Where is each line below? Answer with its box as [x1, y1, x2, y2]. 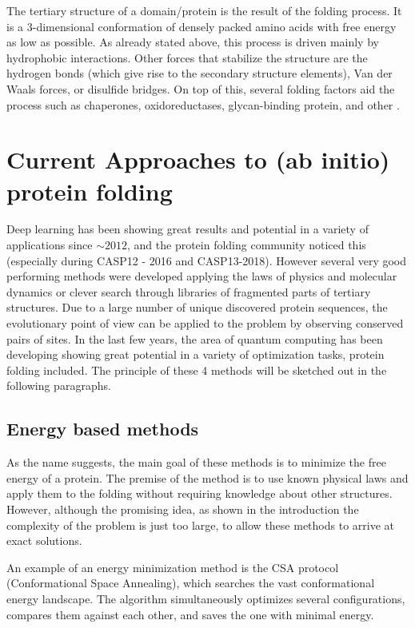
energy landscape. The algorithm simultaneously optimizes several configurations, [6, 590, 405, 606]
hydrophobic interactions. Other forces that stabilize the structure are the [6, 49, 368, 66]
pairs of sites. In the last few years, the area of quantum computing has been [6, 330, 383, 347]
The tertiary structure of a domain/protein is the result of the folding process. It [6, 2, 402, 18]
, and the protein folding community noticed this [126, 236, 366, 253]
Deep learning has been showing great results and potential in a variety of [6, 221, 369, 237]
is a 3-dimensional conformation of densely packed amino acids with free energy [6, 18, 397, 34]
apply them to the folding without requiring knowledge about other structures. [6, 485, 393, 502]
